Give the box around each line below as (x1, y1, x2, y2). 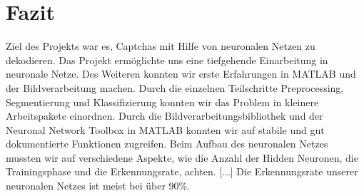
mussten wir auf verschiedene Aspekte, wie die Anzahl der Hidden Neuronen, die (6, 150, 358, 165)
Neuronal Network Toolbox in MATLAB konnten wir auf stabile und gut (6, 122, 325, 137)
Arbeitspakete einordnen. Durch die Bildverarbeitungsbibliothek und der (6, 108, 323, 123)
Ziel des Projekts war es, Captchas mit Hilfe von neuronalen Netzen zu (6, 38, 315, 53)
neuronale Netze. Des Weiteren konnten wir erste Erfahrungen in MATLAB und (6, 66, 356, 81)
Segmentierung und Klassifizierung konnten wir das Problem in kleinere (6, 94, 319, 109)
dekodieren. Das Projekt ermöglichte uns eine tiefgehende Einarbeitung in (6, 52, 328, 67)
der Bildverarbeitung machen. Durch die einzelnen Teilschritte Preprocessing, (6, 80, 344, 95)
